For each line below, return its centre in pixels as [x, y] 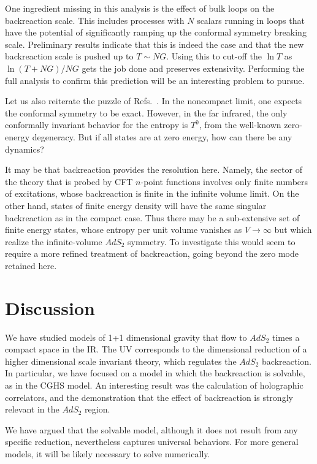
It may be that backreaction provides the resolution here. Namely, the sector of [154, 169]
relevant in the [32, 409]
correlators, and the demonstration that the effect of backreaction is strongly [149, 397]
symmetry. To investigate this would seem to [212, 241]
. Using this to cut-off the [214, 56]
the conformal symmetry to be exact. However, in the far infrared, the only [146, 112]
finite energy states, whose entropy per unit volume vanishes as [124, 230]
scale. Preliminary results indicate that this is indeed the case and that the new [155, 44]
